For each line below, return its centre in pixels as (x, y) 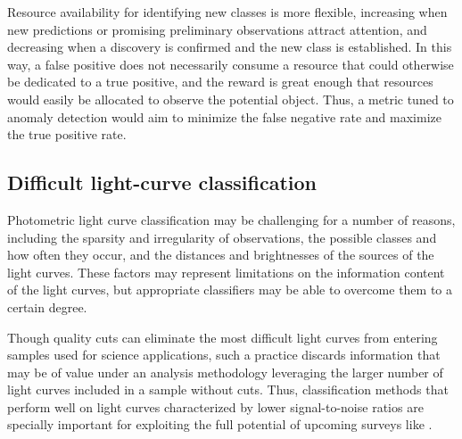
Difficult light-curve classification (162, 182)
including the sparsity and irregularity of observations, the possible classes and (222, 237)
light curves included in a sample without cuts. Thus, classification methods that (228, 389)
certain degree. (47, 306)
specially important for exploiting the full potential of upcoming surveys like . (220, 424)
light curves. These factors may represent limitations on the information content (226, 272)
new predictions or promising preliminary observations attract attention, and (217, 29)
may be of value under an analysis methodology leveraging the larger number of (225, 372)
